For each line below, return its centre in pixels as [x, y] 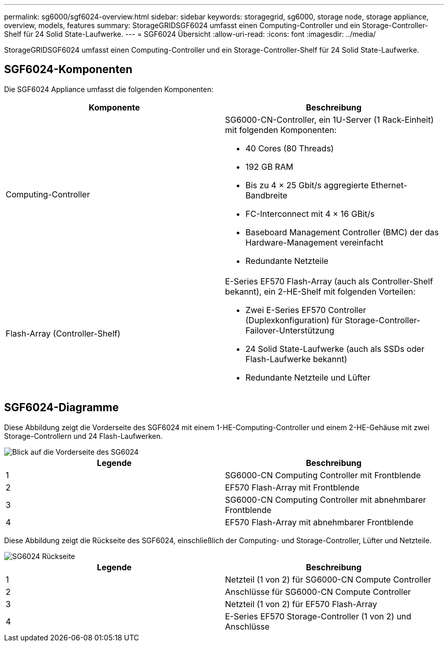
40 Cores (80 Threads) [290, 148]
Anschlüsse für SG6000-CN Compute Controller [318, 592]
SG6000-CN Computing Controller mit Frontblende [323, 475]
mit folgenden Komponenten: [281, 130]
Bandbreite [266, 195]
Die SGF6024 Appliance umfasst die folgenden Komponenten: [109, 89]
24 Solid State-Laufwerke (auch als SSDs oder [335, 349]
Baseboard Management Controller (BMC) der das [342, 232]
